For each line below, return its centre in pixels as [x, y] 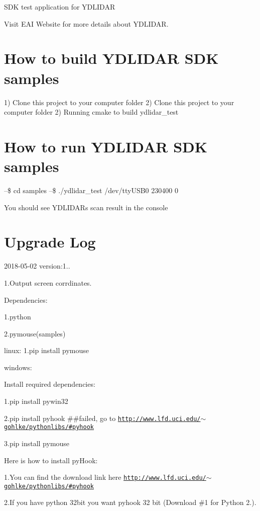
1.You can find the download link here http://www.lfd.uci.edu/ [105, 477]
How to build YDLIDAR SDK [111, 58]
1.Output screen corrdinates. [48, 282]
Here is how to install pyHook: [51, 460]
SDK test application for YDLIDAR [60, 7]
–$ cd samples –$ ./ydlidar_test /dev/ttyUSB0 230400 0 [91, 190]
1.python [18, 317]
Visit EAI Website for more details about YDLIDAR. [86, 23]
